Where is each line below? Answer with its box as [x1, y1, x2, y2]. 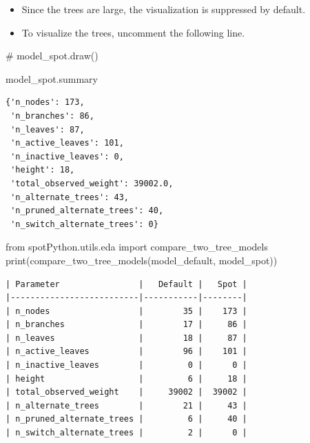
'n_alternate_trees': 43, [10, 192, 129, 202]
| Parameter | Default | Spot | [6, 279, 247, 289]
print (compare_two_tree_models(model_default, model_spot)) [6, 253, 278, 267]
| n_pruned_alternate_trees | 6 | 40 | [6, 414, 247, 424]
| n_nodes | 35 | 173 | [6, 306, 247, 316]
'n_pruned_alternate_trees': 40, [10, 206, 164, 216]
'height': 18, [10, 165, 75, 175]
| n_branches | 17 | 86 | [6, 319, 247, 330]
